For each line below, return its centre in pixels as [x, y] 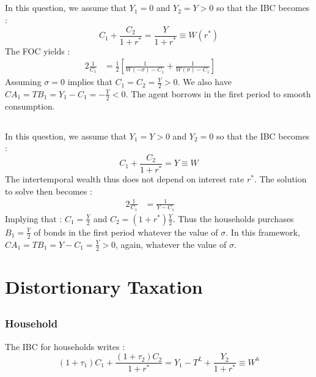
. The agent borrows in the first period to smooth [218, 93]
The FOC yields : [38, 50]
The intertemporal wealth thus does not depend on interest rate [125, 178]
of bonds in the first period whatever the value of [126, 232]
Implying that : [34, 218]
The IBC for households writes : [65, 346]
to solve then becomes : [49, 191]
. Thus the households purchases [233, 218]
